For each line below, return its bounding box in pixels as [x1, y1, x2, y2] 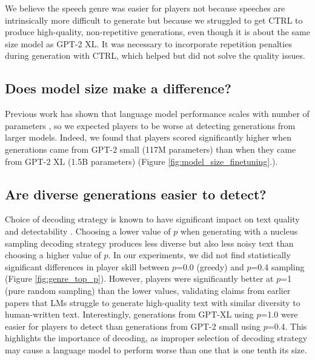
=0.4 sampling [251, 260, 305, 273]
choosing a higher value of [5, 248, 101, 261]
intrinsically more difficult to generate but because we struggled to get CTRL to [5, 13, 303, 26]
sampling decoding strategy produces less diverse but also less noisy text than [5, 236, 294, 249]
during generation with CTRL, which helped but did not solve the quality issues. [5, 49, 305, 62]
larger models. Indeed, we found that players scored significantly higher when [5, 131, 292, 144]
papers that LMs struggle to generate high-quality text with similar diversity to [5, 296, 300, 308]
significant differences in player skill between [5, 260, 170, 273]
